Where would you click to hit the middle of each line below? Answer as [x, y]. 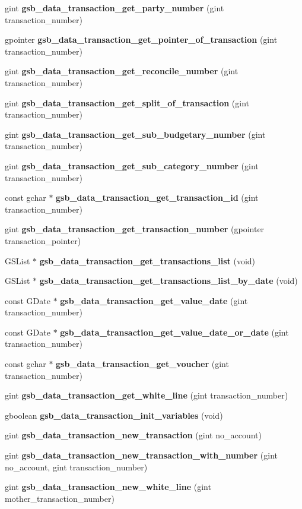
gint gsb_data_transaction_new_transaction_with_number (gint [141, 455]
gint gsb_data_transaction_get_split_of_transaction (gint [127, 102]
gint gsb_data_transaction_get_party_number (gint [115, 8]
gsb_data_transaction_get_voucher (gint [142, 364]
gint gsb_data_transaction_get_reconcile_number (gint [122, 71]
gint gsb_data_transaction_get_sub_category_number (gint [132, 165]
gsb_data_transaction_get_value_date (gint [154, 300]
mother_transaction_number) [60, 498]
